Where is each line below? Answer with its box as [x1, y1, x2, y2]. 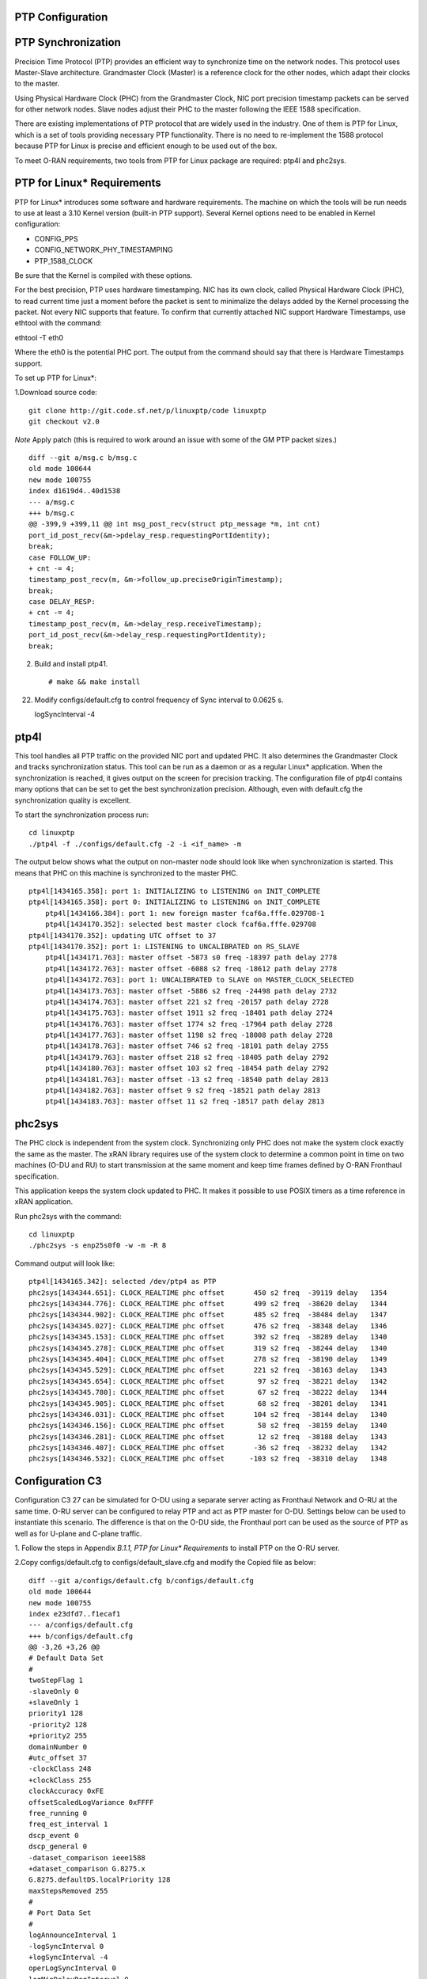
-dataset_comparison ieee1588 [28, 1853, 146, 1862]
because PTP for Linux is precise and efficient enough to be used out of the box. [14, 141, 278, 150]
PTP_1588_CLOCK [34, 256, 93, 265]
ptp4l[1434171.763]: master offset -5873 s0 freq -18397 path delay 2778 [44, 953, 338, 962]
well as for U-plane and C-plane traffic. [14, 1529, 142, 1538]
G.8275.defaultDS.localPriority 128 [28, 1875, 171, 1884]
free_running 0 [28, 1809, 88, 1818]
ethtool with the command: [14, 318, 102, 328]
